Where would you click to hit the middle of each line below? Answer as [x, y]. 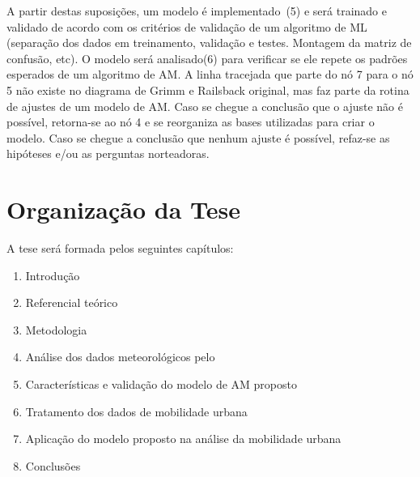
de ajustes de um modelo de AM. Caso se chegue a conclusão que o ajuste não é [205, 106]
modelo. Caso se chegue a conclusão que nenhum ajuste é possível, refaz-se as [198, 137]
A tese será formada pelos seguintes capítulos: [120, 248]
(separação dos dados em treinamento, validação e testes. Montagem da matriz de [209, 43]
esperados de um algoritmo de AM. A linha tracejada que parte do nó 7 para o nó [210, 74]
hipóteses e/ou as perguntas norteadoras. [108, 153]
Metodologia [56, 329]
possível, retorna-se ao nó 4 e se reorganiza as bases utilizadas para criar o [191, 122]
